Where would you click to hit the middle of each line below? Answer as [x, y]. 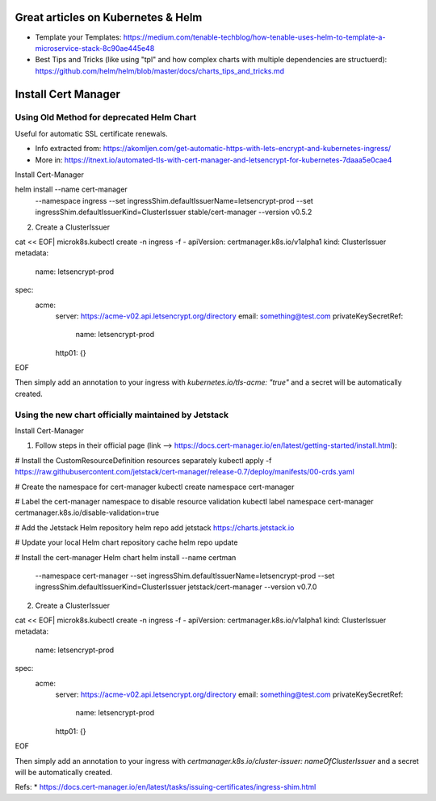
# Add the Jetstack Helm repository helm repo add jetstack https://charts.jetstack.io [155, 527]
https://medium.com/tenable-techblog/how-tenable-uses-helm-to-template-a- [254, 37]
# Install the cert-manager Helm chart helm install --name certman [126, 557]
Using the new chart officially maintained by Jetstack [122, 415]
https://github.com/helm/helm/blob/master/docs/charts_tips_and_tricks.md [160, 71]
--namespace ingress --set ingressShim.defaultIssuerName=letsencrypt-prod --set [174, 200]
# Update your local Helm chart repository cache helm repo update [126, 542]
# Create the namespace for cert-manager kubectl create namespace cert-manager [155, 487]
